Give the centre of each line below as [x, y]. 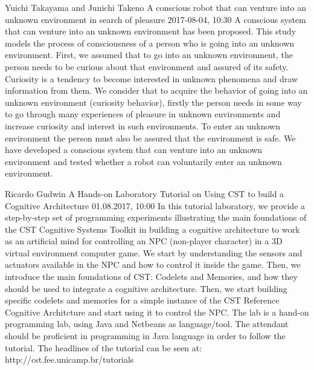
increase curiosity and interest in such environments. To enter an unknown [143, 125]
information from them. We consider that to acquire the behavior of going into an [156, 90]
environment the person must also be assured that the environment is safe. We [150, 138]
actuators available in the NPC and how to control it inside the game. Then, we [153, 265]
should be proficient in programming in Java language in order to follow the [145, 336]
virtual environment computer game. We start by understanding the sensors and [154, 252]
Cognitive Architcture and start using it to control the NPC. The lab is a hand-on [157, 312]
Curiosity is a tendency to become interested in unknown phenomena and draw [151, 78]
